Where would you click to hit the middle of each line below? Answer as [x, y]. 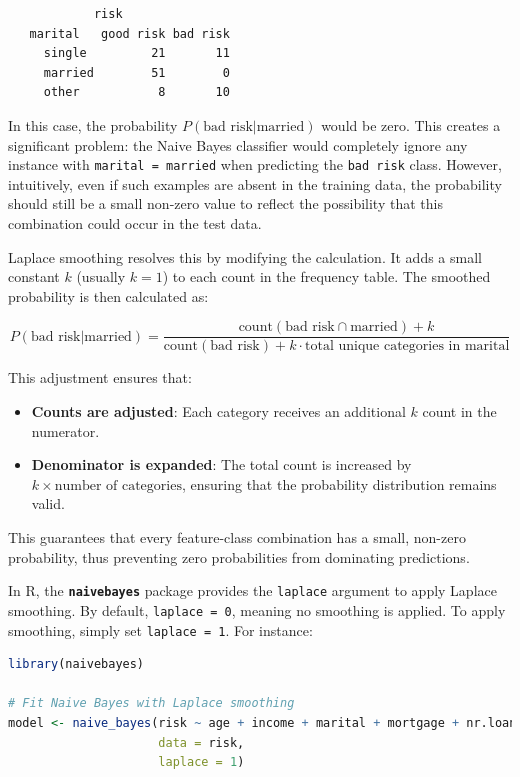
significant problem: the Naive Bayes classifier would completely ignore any [238, 144]
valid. [48, 503]
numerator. [65, 430]
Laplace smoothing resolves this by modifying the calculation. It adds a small [245, 256]
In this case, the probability [93, 124]
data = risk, [201, 742]
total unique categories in [382, 346]
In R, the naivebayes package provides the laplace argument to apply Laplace [252, 590]
